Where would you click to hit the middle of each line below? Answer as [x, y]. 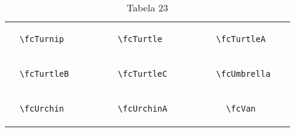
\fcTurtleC [143, 74]
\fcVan [241, 109]
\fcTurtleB [44, 74]
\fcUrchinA [143, 109]
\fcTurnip [42, 39]
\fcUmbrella [243, 74]
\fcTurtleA [241, 39]
